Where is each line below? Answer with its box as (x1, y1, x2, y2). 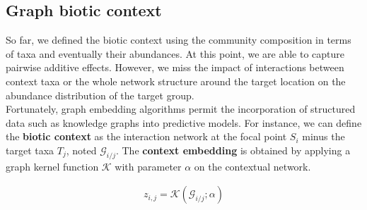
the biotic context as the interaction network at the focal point (6, 129, 287, 144)
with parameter (115, 159, 182, 173)
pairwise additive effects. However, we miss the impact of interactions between (6, 60, 344, 75)
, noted (66, 142, 97, 157)
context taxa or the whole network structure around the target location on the (6, 73, 346, 88)
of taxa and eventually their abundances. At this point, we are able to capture (6, 46, 345, 61)
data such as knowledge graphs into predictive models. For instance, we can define (6, 115, 362, 130)
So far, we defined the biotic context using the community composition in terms (6, 32, 351, 47)
